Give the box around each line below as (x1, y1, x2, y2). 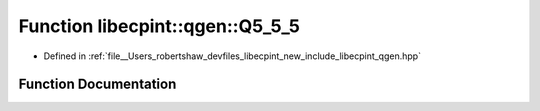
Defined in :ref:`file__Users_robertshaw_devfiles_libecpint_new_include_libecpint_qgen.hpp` (43, 50, 422, 62)
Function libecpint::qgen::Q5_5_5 (18, 15, 300, 37)
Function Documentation (18, 76, 177, 93)
